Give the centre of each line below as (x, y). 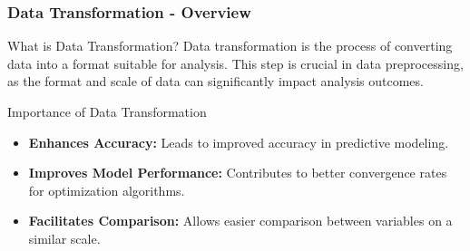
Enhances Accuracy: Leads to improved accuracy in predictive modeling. (239, 142)
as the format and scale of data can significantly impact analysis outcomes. (215, 81)
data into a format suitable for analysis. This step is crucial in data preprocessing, (235, 63)
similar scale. (64, 238)
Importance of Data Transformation (107, 111)
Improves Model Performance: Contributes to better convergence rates (238, 173)
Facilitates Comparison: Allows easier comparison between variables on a (240, 221)
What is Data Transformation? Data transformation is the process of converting (230, 46)
